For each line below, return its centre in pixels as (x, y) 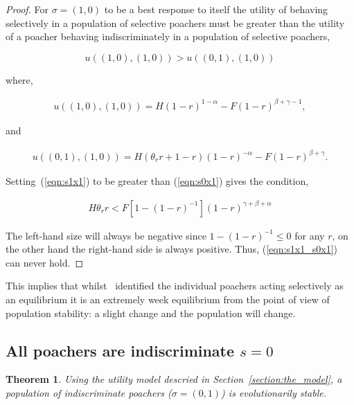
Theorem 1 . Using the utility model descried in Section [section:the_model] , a (174, 379)
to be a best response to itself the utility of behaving (216, 9)
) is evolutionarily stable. (274, 393)
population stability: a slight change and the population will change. (151, 313)
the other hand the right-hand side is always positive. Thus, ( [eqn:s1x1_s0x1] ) (171, 249)
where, (19, 79)
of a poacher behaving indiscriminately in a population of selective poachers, (168, 36)
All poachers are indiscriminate (120, 350)
